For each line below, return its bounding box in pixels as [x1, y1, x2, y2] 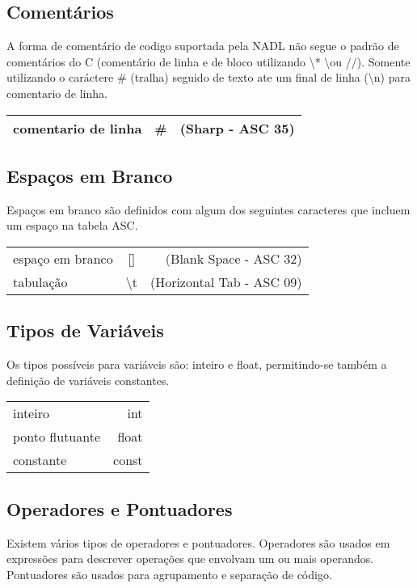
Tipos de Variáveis [6, 318, 164, 343]
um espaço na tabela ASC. [6, 217, 138, 234]
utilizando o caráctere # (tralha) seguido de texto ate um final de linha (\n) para [6, 69, 411, 86]
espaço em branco [13, 248, 113, 268]
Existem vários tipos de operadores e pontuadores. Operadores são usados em [6, 534, 390, 551]
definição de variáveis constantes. [6, 371, 170, 388]
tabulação [13, 272, 68, 291]
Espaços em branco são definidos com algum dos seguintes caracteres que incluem [6, 201, 411, 218]
